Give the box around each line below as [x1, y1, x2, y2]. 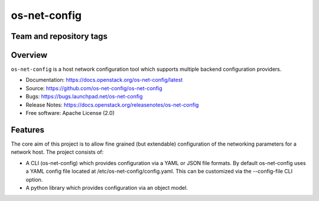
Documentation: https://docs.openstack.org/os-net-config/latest [25, 77, 183, 84]
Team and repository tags [11, 31, 108, 41]
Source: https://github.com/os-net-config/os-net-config [25, 84, 162, 91]
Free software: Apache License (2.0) [25, 110, 115, 117]
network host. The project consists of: [11, 149, 104, 156]
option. [25, 176, 43, 183]
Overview [11, 50, 48, 60]
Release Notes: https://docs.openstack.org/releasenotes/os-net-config [25, 101, 199, 108]
